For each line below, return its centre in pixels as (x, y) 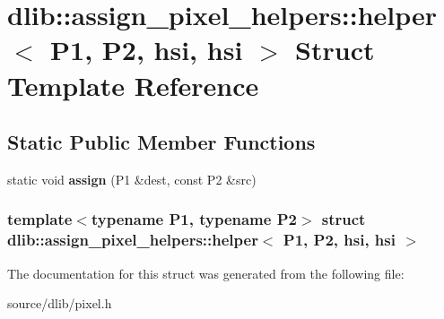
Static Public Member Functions (161, 142)
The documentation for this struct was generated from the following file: (206, 273)
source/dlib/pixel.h (60, 303)
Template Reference (133, 85)
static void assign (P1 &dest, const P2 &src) (132, 179)
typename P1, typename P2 (194, 219)
